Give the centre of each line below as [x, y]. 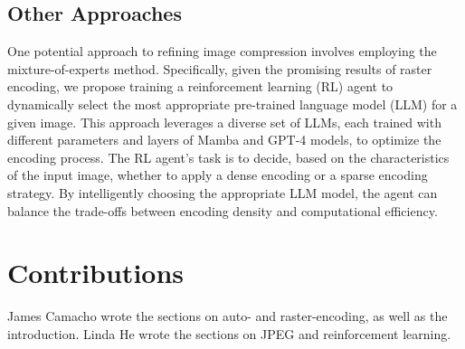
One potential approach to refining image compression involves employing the [222, 51]
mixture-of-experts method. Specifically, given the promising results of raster [220, 68]
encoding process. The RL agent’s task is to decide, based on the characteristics [228, 157]
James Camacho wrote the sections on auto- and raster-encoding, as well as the [228, 316]
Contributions [96, 273]
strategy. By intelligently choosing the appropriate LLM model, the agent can [223, 192]
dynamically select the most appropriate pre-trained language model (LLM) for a [232, 104]
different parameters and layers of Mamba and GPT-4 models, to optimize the [224, 140]
